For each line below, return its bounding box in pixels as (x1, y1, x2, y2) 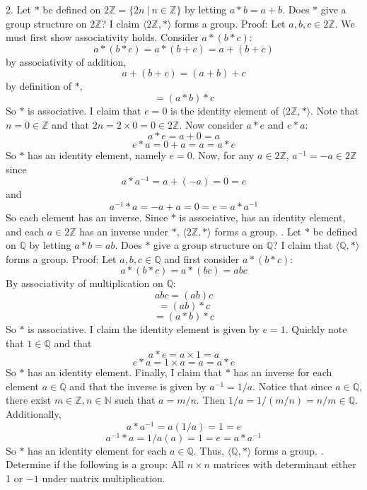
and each (6, 223, 45, 238)
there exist (6, 392, 52, 407)
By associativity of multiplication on (6, 276, 163, 291)
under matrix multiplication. (42, 470, 165, 485)
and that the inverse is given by (69, 378, 206, 393)
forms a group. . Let (214, 223, 302, 238)
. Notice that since (252, 378, 332, 393)
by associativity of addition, (6, 54, 127, 69)
